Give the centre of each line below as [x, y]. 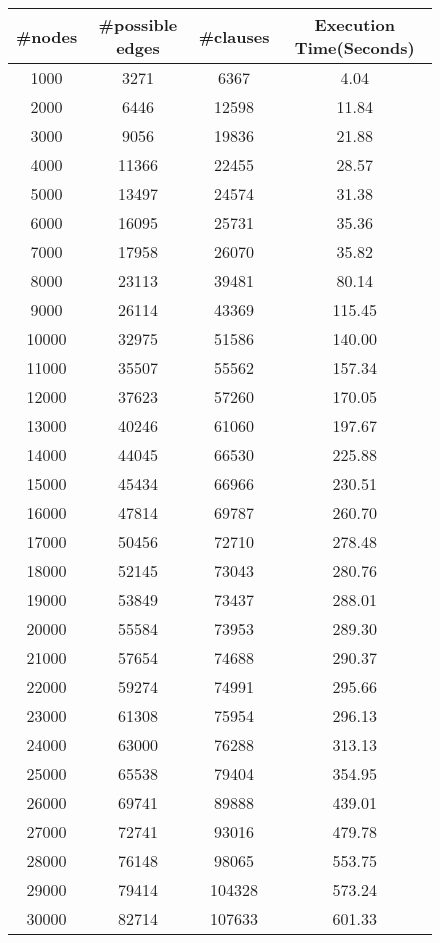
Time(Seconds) [354, 47]
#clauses [234, 36]
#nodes [47, 36]
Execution [354, 24]
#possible [138, 24]
